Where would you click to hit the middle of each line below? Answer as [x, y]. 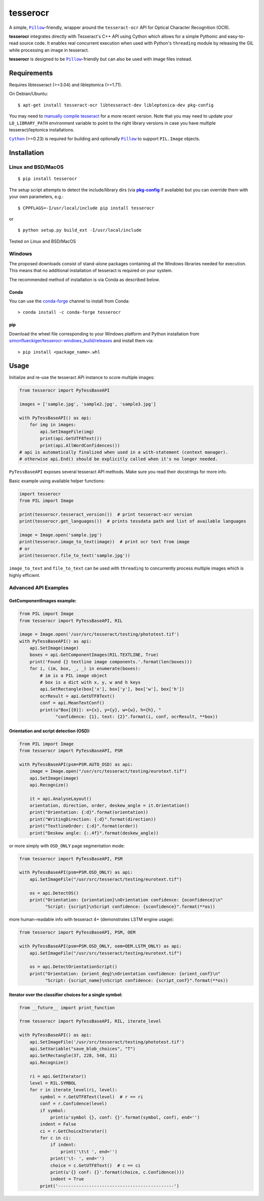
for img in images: [53, 425]
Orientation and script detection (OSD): [50, 731]
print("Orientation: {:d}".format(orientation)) [89, 812]
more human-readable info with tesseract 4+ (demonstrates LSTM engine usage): [91, 920]
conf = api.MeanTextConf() [72, 703]
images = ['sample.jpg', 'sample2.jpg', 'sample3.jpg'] [88, 404]
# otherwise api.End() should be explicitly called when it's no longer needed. [119, 459]
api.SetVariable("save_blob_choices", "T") [82, 1049]
